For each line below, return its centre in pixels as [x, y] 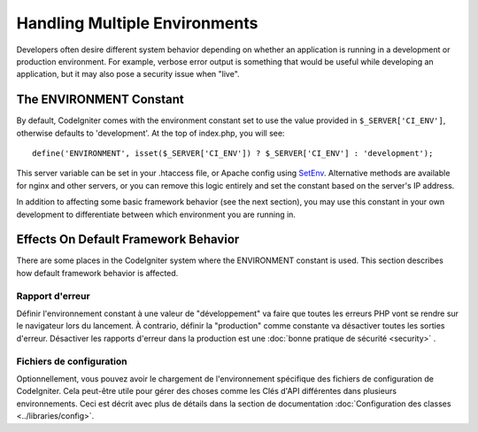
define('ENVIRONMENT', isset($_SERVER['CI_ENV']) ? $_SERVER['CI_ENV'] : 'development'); [233, 154]
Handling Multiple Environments [137, 23]
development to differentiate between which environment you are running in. [156, 214]
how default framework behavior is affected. [97, 273]
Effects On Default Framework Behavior [128, 239]
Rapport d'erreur [53, 296]
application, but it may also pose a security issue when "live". [128, 74]
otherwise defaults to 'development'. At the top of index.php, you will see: [150, 133]
